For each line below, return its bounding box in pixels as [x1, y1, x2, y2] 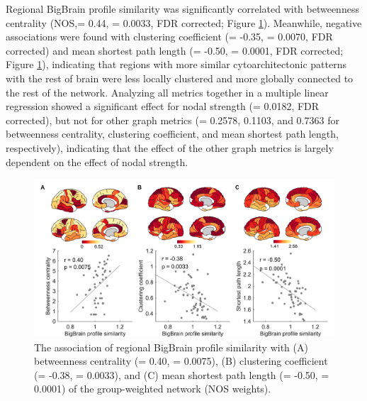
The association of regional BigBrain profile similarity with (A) [34, 339, 308, 354]
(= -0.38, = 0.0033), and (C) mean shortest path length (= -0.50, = [34, 367, 329, 382]
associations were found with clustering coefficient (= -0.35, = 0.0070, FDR [6, 29, 333, 44]
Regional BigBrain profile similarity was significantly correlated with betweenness [6, 1, 359, 16]
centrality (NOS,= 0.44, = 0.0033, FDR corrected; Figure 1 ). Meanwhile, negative [6, 15, 362, 30]
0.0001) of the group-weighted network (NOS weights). [34, 381, 271, 396]
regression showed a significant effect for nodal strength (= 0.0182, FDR [6, 99, 320, 114]
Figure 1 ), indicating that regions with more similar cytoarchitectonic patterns [6, 57, 346, 72]
